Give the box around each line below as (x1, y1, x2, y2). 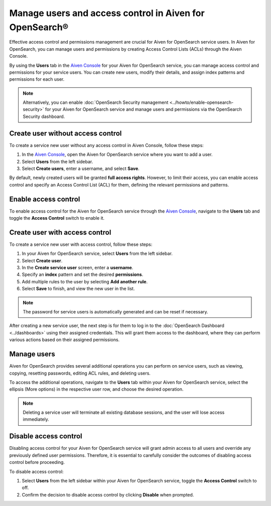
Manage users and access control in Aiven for (9, 8, 205, 19)
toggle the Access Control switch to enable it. (9, 215, 105, 221)
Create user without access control (9, 129, 122, 137)
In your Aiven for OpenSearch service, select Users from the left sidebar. (22, 251, 173, 257)
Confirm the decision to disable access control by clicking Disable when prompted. (22, 491, 194, 497)
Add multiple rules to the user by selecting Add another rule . (22, 278, 148, 284)
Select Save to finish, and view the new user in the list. (22, 286, 135, 292)
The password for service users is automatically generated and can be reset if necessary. (23, 309, 208, 315)
